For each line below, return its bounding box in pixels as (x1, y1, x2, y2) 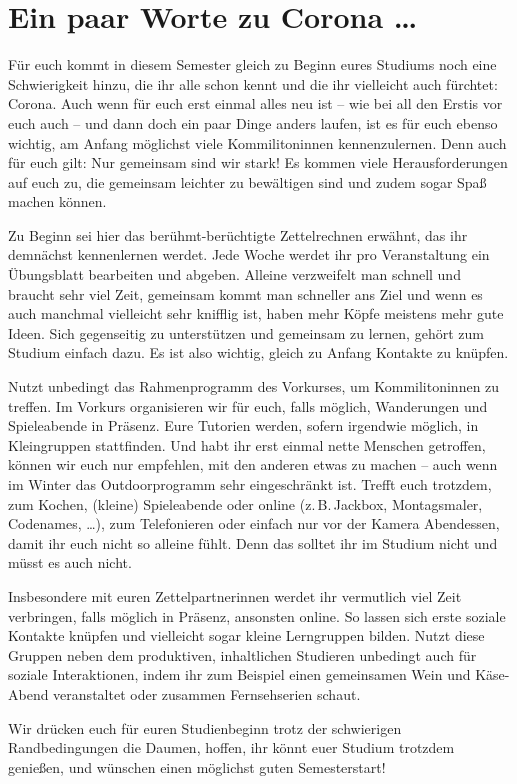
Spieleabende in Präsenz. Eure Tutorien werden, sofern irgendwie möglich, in (8, 415, 479, 436)
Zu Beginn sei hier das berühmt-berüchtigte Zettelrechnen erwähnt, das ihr (8, 224, 468, 245)
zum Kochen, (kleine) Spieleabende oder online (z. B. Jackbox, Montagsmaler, (8, 493, 483, 514)
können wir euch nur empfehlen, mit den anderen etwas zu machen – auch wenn (8, 454, 498, 475)
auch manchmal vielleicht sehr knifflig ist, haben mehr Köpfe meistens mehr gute (8, 303, 504, 324)
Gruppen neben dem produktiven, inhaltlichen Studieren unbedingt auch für (8, 644, 477, 665)
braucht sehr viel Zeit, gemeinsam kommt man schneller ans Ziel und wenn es (8, 283, 483, 304)
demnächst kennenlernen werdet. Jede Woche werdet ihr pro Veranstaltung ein (8, 244, 490, 265)
